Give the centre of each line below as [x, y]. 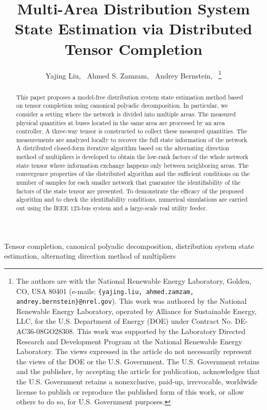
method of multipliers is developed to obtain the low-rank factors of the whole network [132, 157]
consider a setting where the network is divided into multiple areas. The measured [126, 114]
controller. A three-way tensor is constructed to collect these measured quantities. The [132, 131]
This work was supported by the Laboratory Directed [161, 331]
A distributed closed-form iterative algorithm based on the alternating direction [123, 148]
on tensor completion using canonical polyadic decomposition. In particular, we [122, 105]
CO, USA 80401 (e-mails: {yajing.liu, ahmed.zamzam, [105, 291]
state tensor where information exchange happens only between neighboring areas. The [132, 165]
